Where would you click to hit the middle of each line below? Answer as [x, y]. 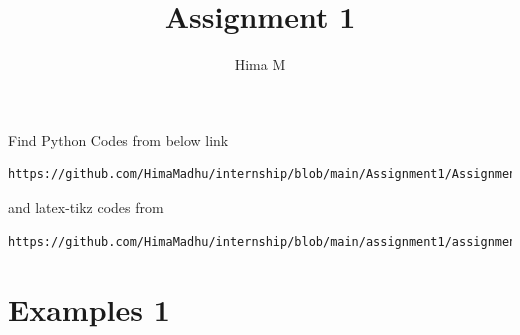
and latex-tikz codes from [86, 206]
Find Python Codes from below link [118, 139]
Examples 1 [89, 309]
